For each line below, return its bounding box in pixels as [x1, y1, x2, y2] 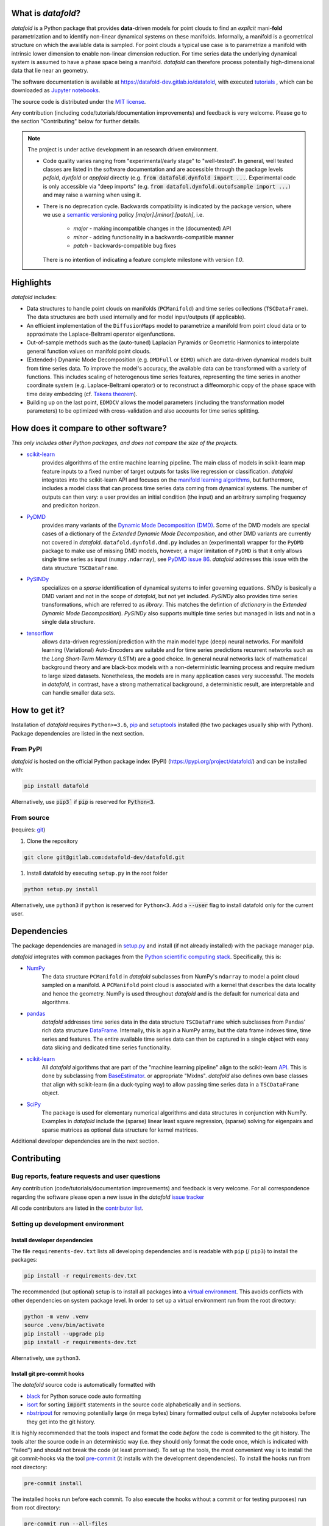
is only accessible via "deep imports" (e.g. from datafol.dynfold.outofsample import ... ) [43, 183, 291, 190]
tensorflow [26, 629, 54, 637]
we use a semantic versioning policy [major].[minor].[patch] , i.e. [43, 211, 204, 218]
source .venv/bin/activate [24, 1322, 105, 1329]
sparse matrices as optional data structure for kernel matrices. [41, 1126, 199, 1134]
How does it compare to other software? [11, 423, 168, 433]
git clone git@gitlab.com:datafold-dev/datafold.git [24, 853, 185, 861]
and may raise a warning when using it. [43, 191, 141, 198]
